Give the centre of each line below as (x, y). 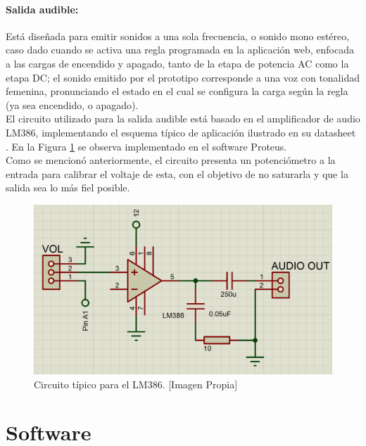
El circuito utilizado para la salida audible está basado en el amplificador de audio (183, 119)
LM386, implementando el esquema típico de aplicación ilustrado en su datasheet (181, 132)
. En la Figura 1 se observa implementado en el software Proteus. (146, 146)
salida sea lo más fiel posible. (68, 187)
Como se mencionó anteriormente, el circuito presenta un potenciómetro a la (171, 160)
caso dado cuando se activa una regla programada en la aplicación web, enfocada (180, 50)
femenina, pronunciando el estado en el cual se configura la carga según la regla (177, 91)
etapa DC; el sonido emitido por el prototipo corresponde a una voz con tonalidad (183, 77)
